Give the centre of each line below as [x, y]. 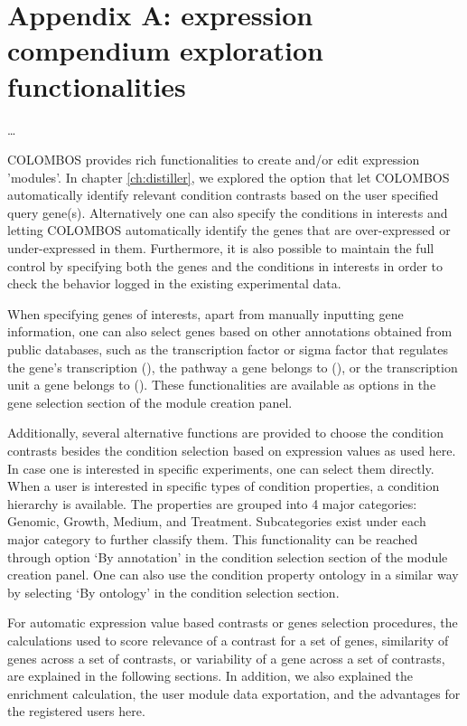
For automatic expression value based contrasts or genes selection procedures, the [233, 622]
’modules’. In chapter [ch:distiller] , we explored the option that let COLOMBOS [229, 177]
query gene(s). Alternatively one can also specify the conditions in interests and [228, 212]
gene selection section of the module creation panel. [150, 402]
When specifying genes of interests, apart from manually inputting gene [205, 313]
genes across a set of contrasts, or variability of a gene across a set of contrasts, [226, 658]
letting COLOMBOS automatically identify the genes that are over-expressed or [229, 230]
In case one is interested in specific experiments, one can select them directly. [221, 468]
